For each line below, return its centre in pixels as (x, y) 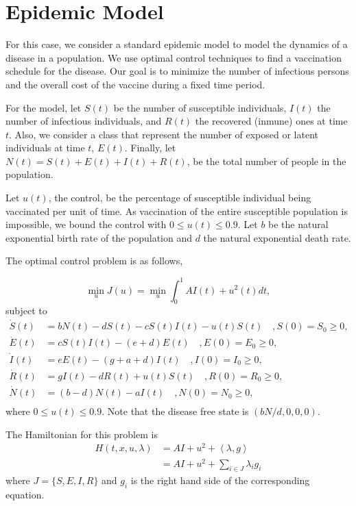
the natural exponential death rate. (277, 237)
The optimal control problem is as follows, (94, 261)
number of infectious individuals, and (84, 121)
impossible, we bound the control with (86, 224)
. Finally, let (150, 148)
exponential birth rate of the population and (99, 237)
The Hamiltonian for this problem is (82, 434)
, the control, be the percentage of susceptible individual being (180, 198)
